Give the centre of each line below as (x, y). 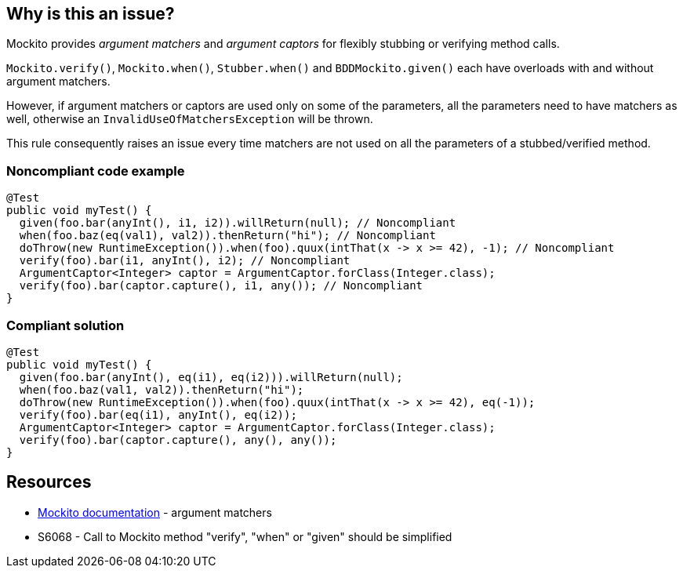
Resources (49, 482)
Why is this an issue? (91, 14)
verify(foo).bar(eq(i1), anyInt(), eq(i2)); (158, 414)
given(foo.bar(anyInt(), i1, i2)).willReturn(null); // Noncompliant (238, 223)
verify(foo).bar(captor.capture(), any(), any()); (178, 440)
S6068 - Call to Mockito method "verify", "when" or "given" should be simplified (245, 536)
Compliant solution (65, 325)
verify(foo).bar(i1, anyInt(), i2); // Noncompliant (185, 261)
